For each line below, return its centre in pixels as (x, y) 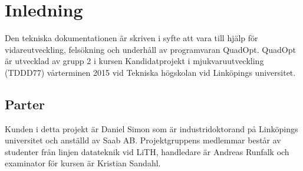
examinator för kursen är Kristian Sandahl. (83, 163)
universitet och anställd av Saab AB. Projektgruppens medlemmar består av (143, 140)
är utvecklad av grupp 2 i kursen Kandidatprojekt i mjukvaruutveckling (134, 61)
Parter (25, 104)
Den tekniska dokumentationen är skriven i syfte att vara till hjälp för (131, 38)
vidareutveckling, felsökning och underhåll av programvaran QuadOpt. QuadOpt (150, 49)
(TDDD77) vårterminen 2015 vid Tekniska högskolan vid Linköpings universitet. (150, 72)
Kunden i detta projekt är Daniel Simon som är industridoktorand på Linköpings (151, 128)
